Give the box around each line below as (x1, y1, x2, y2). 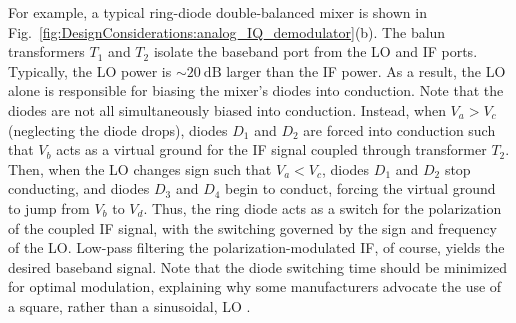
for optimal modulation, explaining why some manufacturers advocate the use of (8, 276, 502, 297)
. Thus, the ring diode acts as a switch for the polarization (143, 197, 502, 218)
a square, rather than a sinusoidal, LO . (8, 295, 251, 316)
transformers (8, 41, 85, 62)
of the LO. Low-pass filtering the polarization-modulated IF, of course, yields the (8, 237, 505, 258)
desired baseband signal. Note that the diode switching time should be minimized (8, 256, 507, 277)
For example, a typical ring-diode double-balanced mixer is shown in (8, 2, 427, 22)
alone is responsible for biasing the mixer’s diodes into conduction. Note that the (8, 80, 504, 101)
